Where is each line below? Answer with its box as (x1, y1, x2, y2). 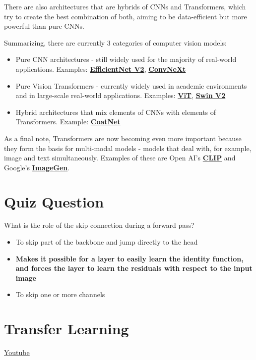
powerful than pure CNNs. (4, 21, 84, 31)
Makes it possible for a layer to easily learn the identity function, (15, 253, 244, 263)
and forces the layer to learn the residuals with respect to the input (15, 263, 253, 273)
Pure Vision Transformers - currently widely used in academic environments (15, 80, 247, 91)
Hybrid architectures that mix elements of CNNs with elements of (15, 106, 216, 117)
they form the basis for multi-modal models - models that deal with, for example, (4, 143, 252, 153)
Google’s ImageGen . (4, 162, 70, 172)
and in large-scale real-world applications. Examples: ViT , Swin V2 (15, 90, 226, 101)
